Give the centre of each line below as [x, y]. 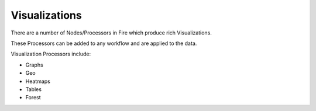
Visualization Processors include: [51, 54]
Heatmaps [38, 81]
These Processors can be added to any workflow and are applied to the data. [104, 43]
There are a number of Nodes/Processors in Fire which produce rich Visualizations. [111, 33]
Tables [34, 89]
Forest [33, 98]
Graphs [34, 65]
